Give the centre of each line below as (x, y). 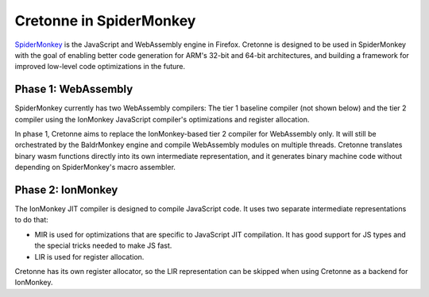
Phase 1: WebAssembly (74, 89)
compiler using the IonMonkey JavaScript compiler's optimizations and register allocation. (162, 119)
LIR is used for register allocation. (89, 256)
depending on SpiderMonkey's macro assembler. (95, 168)
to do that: (32, 220)
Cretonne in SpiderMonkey (105, 21)
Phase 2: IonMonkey (66, 190)
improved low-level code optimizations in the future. (100, 67)
